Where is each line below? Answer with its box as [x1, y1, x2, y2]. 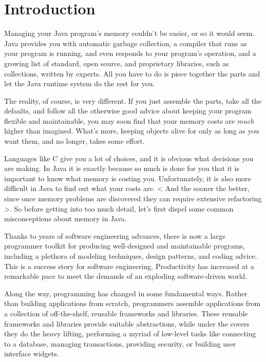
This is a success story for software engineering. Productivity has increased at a [4, 260, 254, 271]
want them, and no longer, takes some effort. [4, 136, 145, 146]
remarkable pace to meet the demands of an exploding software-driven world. [4, 271, 248, 281]
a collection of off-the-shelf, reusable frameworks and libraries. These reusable [4, 308, 248, 318]
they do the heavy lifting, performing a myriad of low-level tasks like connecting [4, 328, 256, 339]
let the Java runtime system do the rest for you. [4, 78, 155, 89]
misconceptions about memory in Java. [4, 213, 127, 224]
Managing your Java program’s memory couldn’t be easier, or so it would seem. [4, 28, 255, 39]
